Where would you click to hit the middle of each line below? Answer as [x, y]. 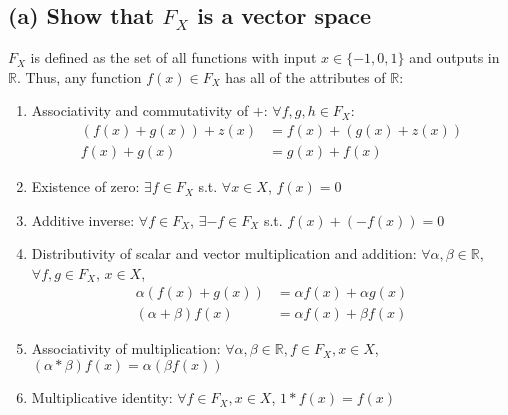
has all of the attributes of [305, 76]
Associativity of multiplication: [126, 348]
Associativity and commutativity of [140, 110]
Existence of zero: [85, 186]
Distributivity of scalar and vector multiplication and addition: [224, 253]
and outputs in [454, 57]
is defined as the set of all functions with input [173, 57]
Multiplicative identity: [102, 397]
